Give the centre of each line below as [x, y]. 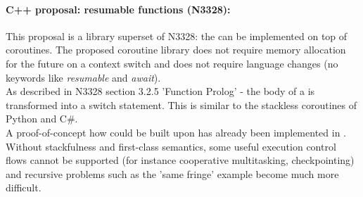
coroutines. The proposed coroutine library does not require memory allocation [176, 50]
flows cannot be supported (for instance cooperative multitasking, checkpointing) [180, 160]
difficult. [24, 188]
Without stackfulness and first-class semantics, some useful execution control [171, 146]
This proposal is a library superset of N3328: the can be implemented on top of [177, 36]
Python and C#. [42, 119]
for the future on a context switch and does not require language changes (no [172, 63]
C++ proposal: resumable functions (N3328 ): [118, 9]
